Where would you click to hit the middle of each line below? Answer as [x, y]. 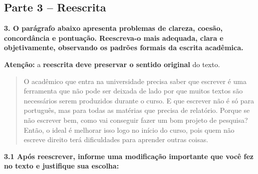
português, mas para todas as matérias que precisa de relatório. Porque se [137, 110]
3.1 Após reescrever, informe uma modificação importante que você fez [129, 156]
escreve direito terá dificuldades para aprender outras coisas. [116, 139]
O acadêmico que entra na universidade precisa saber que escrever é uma [135, 81]
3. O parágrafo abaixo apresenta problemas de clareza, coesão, [113, 28]
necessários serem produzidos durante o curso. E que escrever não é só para [139, 100]
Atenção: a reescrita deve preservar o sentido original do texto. [112, 64]
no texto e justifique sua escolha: [62, 166]
